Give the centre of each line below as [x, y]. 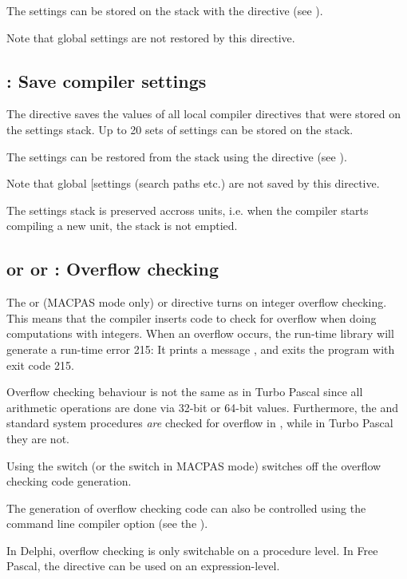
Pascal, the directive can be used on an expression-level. [143, 566]
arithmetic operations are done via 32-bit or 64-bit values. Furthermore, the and [203, 407]
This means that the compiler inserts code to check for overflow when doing [192, 317]
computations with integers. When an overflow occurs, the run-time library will [200, 333]
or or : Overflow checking [113, 269]
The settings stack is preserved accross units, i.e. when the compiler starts [188, 210]
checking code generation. [69, 481]
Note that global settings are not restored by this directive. [151, 37]
